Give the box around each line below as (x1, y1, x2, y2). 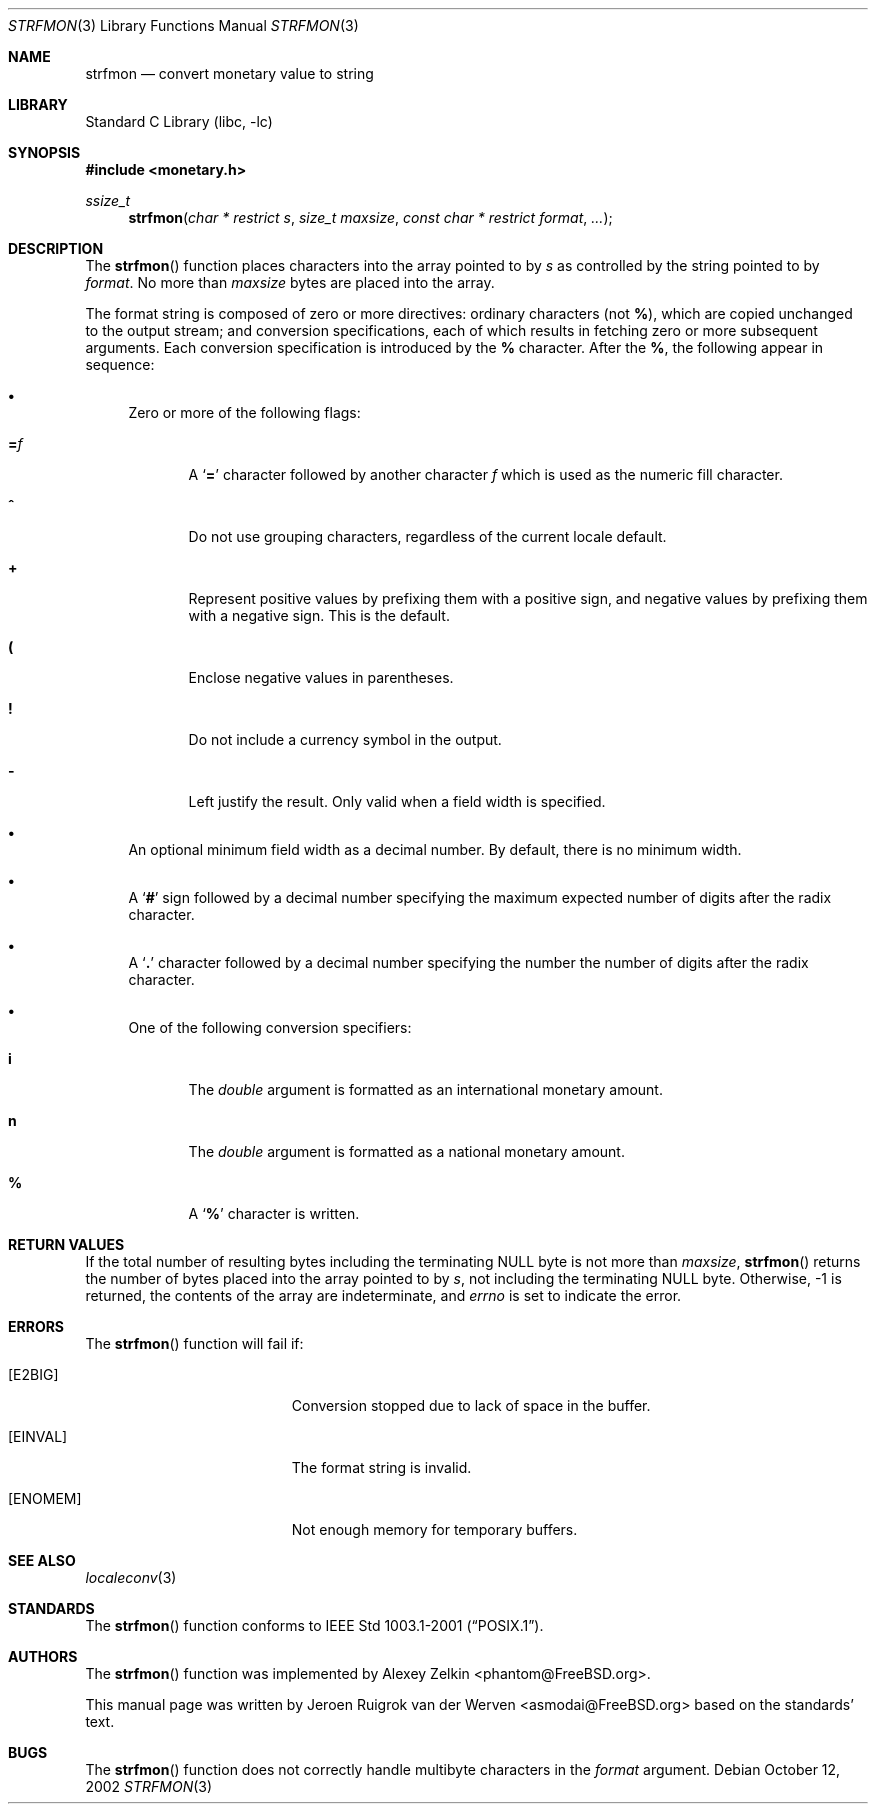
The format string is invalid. (291, 1459, 472, 1476)
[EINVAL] (8, 1428, 68, 1445)
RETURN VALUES (8, 1236, 125, 1253)
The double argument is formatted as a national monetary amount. (188, 1143, 625, 1160)
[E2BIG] (8, 1366, 59, 1383)
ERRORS (8, 1318, 65, 1335)
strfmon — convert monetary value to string (85, 65, 374, 82)
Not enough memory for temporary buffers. (291, 1521, 578, 1538)
